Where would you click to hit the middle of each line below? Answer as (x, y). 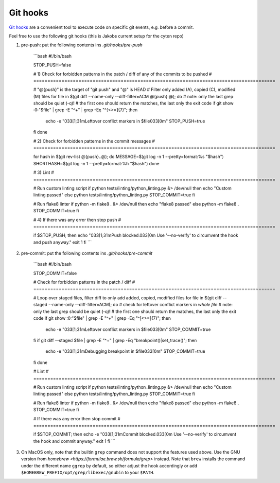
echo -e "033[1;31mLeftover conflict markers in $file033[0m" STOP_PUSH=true (125, 121)
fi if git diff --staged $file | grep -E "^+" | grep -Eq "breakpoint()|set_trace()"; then (115, 340)
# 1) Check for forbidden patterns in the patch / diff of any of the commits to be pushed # (122, 74)
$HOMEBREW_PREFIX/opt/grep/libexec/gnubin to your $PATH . (88, 473)
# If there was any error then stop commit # (77, 418)
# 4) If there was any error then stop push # (77, 220)
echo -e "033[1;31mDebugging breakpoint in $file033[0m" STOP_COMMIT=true (125, 351)
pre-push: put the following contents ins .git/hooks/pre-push (82, 45)
